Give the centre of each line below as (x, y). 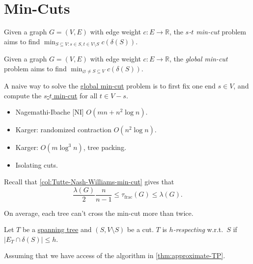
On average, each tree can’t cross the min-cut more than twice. (99, 213)
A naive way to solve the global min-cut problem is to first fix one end (110, 86)
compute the (23, 95)
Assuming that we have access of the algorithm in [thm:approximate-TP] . (115, 255)
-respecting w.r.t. (198, 229)
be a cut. (140, 229)
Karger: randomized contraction (63, 130)
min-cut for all (76, 95)
